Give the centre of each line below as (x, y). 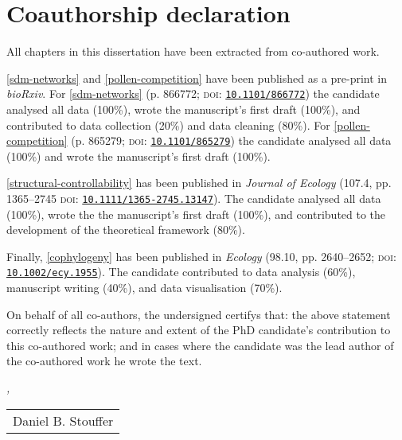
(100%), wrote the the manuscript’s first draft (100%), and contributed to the (196, 214)
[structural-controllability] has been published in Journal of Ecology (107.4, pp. (199, 183)
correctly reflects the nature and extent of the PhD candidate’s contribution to (199, 330)
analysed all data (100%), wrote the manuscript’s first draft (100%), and (183, 109)
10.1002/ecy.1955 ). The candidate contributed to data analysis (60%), (181, 272)
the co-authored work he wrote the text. (104, 361)
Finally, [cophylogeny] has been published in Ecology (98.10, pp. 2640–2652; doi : (201, 256)
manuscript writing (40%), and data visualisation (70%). (144, 288)
